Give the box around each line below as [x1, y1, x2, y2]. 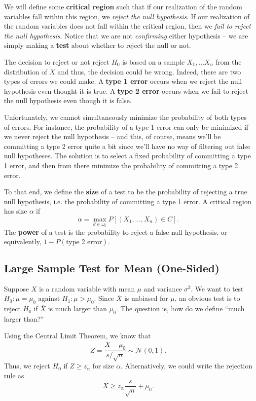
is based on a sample [122, 56, 185, 67]
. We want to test [190, 283, 244, 293]
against [38, 293, 60, 303]
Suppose [4, 283, 29, 293]
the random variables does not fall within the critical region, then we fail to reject [4, 21, 251, 31]
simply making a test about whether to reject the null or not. [4, 40, 191, 50]
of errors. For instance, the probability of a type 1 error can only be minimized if [4, 121, 249, 132]
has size [4, 206, 27, 216]
